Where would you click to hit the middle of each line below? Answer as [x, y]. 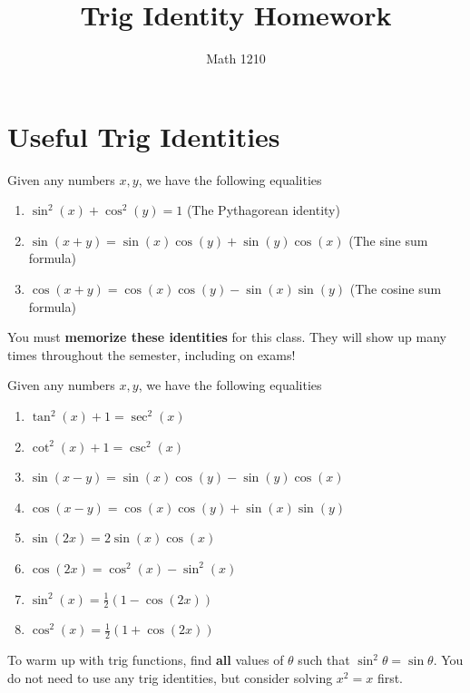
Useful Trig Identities [144, 136]
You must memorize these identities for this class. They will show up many [227, 337]
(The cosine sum [396, 289]
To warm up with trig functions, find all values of [146, 660]
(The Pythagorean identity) [263, 210]
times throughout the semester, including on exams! [152, 354]
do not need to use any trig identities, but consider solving [170, 677]
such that [324, 660]
